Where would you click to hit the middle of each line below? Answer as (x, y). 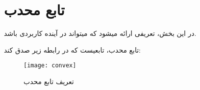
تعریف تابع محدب (49, 81)
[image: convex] (50, 66)
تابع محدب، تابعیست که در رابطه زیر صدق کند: (72, 49)
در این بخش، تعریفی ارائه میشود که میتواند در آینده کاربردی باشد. (100, 33)
